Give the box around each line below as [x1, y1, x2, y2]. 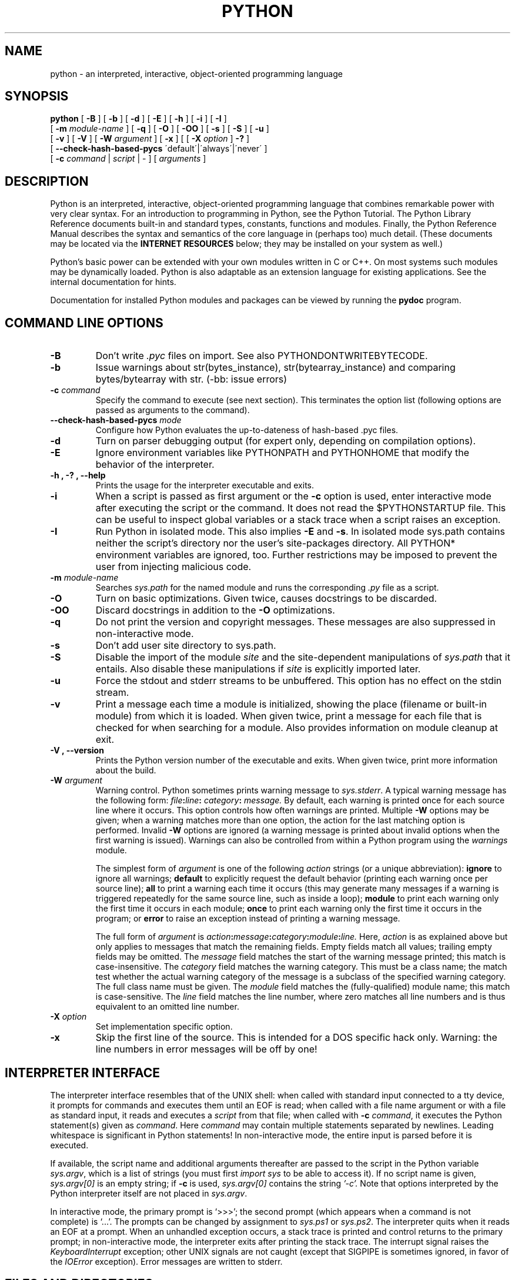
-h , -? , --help [50, 470, 106, 481]
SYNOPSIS [5, 89, 69, 104]
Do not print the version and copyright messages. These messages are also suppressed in [95, 616, 496, 628]
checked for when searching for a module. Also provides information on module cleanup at [95, 722, 499, 734]
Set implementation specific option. [95, 1021, 233, 1032]
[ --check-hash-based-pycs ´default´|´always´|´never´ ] [50, 143, 267, 154]
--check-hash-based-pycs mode [50, 415, 182, 425]
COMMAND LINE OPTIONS [5, 315, 163, 330]
